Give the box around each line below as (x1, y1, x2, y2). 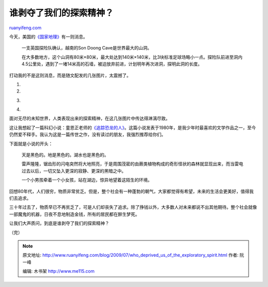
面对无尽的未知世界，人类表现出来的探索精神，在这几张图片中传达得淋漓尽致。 (9, 115, 170, 121)
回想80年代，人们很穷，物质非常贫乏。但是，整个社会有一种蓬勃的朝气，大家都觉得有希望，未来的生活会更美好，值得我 (9, 188, 254, 194)
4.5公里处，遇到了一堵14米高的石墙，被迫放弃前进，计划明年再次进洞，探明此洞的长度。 (21, 61, 202, 67)
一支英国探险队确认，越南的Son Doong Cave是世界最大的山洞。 (21, 45, 152, 51)
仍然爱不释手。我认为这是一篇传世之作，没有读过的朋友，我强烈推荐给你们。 (9, 132, 166, 138)
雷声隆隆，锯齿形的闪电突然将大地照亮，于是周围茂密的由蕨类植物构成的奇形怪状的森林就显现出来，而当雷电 (21, 161, 243, 167)
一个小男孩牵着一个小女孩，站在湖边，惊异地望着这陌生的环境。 (21, 177, 152, 183)
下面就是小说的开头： (9, 141, 53, 146)
